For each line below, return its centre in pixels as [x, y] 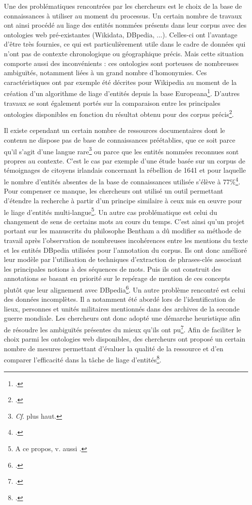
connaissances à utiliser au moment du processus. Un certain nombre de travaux [123, 15]
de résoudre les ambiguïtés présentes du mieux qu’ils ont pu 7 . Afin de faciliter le [123, 328]
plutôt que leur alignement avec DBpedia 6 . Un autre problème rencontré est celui [125, 289]
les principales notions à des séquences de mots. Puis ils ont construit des [113, 269]
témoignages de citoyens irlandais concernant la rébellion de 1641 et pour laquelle [125, 170]
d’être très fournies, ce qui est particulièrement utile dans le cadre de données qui [125, 44]
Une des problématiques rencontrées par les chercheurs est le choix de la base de [123, 6]
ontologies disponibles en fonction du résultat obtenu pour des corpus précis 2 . [119, 113]
